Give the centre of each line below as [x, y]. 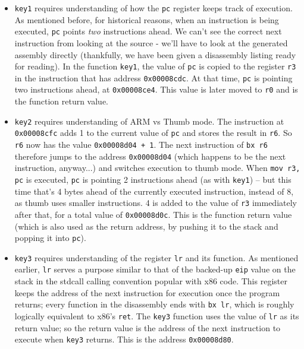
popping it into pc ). [50, 238]
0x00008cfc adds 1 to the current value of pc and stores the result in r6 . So [153, 133]
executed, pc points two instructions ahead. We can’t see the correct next [148, 31]
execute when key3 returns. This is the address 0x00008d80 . [124, 339]
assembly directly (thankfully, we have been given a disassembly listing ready [155, 54]
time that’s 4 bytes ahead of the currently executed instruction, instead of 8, [154, 191]
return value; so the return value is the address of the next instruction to [148, 327]
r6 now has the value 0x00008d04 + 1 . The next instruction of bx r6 [141, 144]
